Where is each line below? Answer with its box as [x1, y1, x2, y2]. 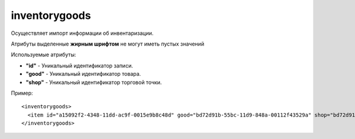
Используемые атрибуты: [11, 51, 76, 59]
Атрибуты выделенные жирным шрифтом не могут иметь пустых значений [11, 40, 204, 47]
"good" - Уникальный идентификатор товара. [25, 70, 141, 77]
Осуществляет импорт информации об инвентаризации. [11, 30, 154, 37]
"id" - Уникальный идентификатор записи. [25, 62, 133, 69]
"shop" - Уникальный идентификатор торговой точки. [25, 79, 162, 86]
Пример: [11, 89, 33, 96]
